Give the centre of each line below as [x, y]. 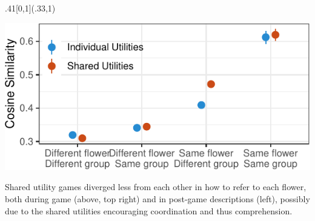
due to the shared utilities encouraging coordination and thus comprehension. [149, 210]
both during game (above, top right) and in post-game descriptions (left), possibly [157, 199]
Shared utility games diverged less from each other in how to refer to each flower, [156, 187]
